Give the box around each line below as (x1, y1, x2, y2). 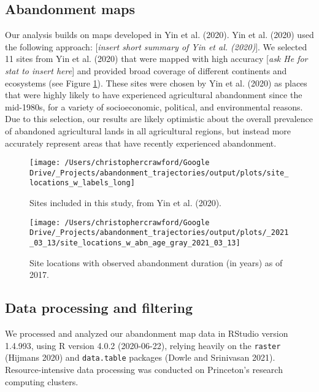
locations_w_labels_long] (29, 179, 135, 188)
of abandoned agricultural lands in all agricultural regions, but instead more (5, 124, 291, 137)
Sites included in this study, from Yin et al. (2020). (29, 196, 221, 209)
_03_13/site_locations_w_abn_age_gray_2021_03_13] (29, 239, 240, 248)
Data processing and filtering (5, 298, 193, 317)
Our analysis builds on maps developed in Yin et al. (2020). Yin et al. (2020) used (5, 28, 314, 41)
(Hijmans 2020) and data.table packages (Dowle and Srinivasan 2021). (5, 351, 275, 364)
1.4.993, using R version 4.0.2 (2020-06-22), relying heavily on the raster (5, 339, 281, 352)
